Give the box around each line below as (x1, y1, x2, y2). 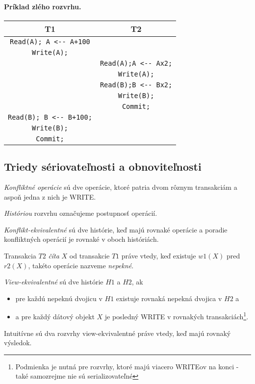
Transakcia (4, 250, 36, 260)
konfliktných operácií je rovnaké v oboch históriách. (4, 234, 159, 244)
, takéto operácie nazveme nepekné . (28, 260, 134, 270)
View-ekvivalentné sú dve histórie (4, 277, 103, 287)
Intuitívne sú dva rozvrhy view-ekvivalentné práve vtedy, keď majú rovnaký (4, 328, 231, 338)
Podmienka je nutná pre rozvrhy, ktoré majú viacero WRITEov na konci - (15, 361, 239, 371)
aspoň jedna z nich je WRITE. (4, 191, 96, 202)
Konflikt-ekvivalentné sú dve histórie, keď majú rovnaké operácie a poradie (4, 224, 228, 234)
